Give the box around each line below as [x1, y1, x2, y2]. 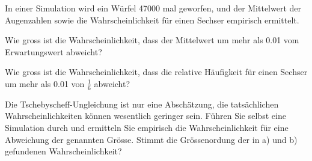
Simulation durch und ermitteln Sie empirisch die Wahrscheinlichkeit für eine [5, 121, 289, 133]
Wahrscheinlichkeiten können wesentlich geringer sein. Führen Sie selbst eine [5, 109, 286, 122]
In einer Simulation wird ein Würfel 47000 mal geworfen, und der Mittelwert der [5, 2, 302, 14]
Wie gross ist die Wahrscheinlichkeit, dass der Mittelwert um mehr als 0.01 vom [5, 34, 299, 46]
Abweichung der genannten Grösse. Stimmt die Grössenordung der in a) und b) [5, 133, 298, 145]
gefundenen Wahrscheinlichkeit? [5, 145, 122, 157]
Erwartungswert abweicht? [5, 45, 102, 58]
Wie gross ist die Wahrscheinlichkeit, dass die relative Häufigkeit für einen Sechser [5, 65, 308, 78]
